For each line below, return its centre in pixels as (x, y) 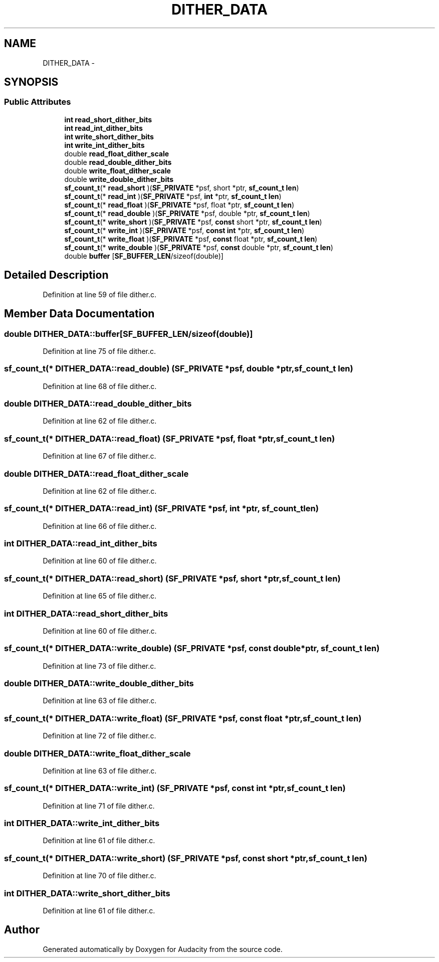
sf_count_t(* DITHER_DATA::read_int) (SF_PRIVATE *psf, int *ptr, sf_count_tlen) (161, 509)
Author (22, 930)
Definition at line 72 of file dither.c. (99, 736)
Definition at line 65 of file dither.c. (99, 596)
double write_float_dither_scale (118, 170)
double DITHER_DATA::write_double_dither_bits (99, 683)
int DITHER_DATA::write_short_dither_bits (87, 893)
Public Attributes (38, 102)
